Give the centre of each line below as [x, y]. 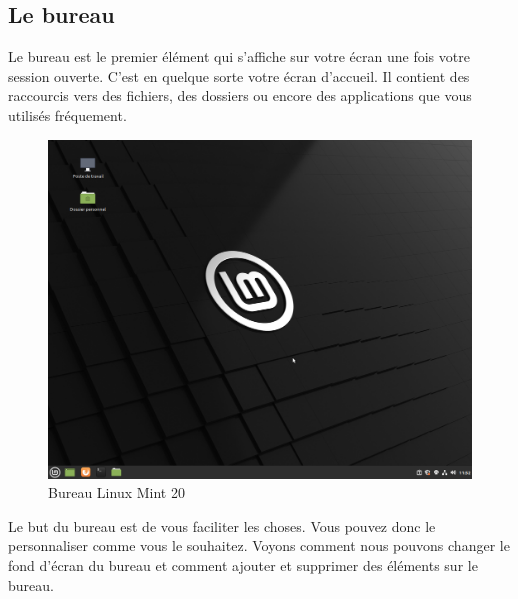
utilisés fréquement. [67, 114]
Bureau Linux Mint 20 [116, 492]
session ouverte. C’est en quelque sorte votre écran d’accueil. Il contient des [239, 75]
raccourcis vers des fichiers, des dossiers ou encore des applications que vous [240, 95]
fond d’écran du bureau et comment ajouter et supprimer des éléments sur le [243, 565]
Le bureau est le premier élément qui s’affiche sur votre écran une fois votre [239, 56]
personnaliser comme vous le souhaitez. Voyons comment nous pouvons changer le [259, 545]
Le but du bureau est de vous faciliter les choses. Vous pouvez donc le [222, 525]
